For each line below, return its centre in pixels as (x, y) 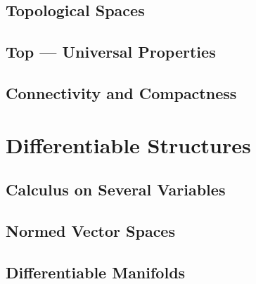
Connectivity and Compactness (121, 92)
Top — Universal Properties (111, 52)
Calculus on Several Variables (116, 189)
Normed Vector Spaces (90, 230)
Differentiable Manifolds (96, 272)
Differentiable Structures (128, 144)
